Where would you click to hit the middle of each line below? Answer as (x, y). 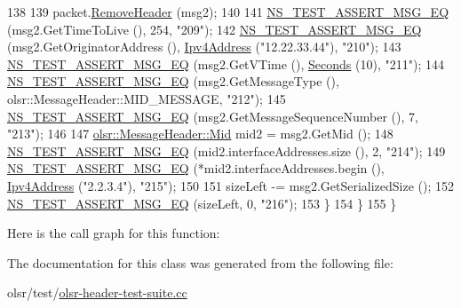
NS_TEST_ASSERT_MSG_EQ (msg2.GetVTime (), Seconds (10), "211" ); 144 (226, 63)
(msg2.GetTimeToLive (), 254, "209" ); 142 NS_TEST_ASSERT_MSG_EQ (215, 29)
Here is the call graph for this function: (114, 233)
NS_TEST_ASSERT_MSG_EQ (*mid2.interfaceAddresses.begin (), (196, 168)
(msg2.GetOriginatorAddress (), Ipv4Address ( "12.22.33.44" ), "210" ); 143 (204, 47)
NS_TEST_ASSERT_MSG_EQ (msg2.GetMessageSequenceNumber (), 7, (213, 116)
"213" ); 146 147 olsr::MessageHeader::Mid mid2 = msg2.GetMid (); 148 (200, 134)
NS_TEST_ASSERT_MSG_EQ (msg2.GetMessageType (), (173, 81)
